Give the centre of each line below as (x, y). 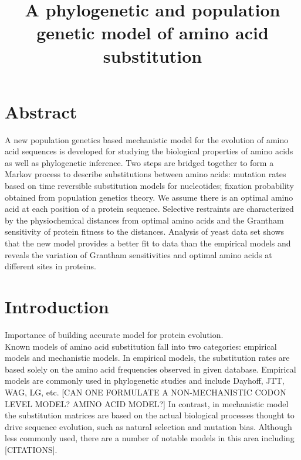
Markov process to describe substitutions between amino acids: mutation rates (146, 174)
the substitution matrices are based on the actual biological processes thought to (150, 415)
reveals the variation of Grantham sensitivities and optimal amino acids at (138, 254)
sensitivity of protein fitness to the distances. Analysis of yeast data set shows (145, 231)
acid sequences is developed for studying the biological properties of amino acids (149, 151)
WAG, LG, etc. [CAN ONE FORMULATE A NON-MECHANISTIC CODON (146, 392)
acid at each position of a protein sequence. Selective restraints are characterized (149, 209)
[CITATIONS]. (31, 449)
